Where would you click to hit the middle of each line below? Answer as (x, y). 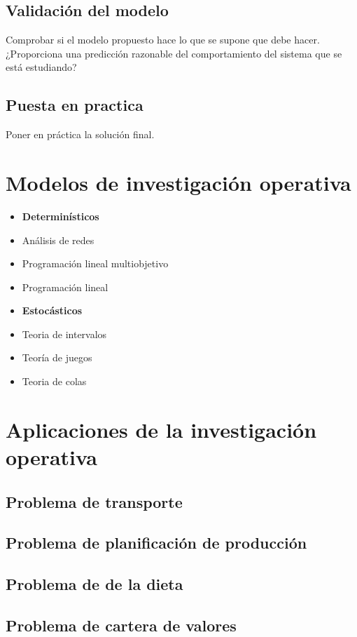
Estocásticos (52, 310)
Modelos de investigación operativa (178, 182)
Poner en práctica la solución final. (80, 134)
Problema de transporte (94, 501)
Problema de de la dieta (94, 584)
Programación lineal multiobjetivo (95, 263)
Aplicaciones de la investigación (161, 429)
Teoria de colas (54, 381)
